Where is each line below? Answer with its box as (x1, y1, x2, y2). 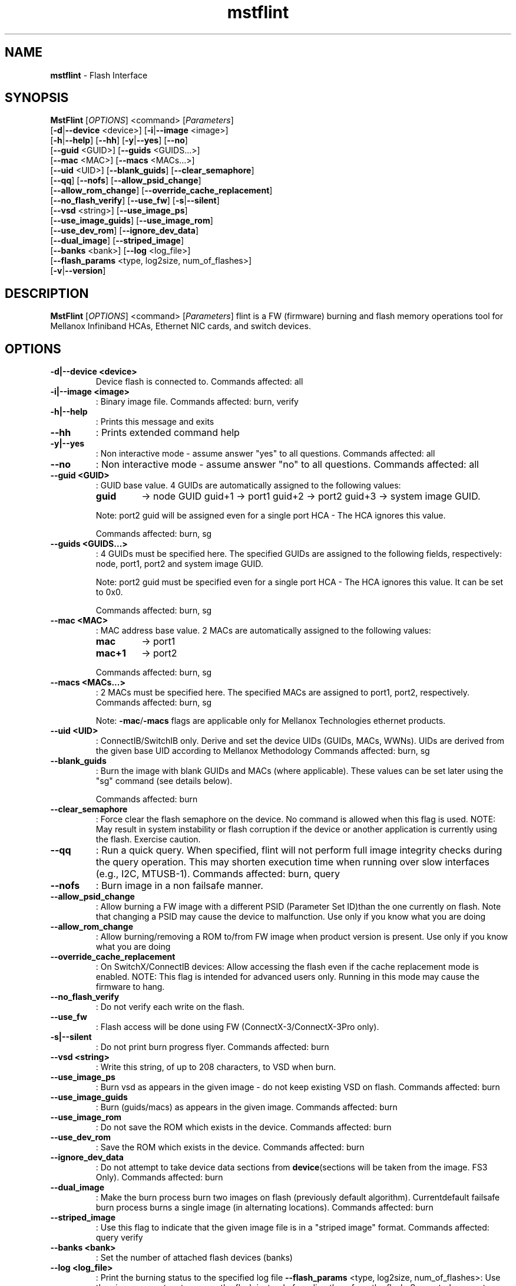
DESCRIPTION (5, 286, 89, 301)
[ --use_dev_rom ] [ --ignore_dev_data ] (50, 225, 199, 236)
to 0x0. (95, 587, 123, 598)
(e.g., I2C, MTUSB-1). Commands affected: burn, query (95, 868, 340, 880)
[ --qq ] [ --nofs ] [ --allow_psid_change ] (50, 175, 201, 186)
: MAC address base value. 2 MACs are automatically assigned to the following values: (95, 625, 431, 636)
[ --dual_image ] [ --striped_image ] (50, 235, 184, 246)
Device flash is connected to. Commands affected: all (95, 376, 303, 387)
